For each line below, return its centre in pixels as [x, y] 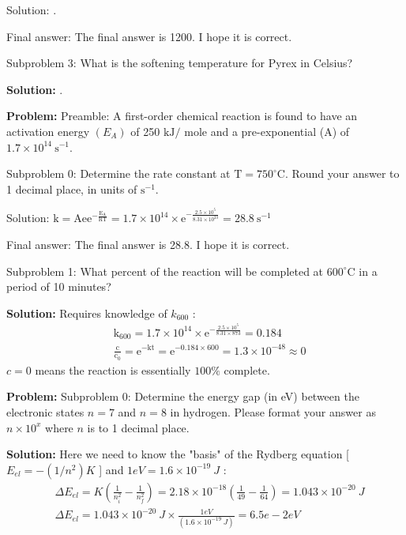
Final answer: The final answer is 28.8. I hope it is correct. [148, 244]
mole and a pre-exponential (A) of [267, 131]
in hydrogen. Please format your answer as [273, 411]
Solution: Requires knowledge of [87, 313]
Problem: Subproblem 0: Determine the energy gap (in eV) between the [183, 396]
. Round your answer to [342, 173]
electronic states [45, 411]
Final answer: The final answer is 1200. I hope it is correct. [149, 36]
